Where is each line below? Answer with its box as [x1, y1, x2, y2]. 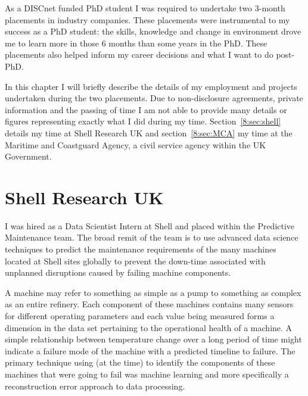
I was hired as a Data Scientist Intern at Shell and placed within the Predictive [5, 219, 295, 232]
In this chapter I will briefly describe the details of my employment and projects [5, 80, 297, 92]
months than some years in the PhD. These [108, 36, 267, 49]
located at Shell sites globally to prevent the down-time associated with [5, 254, 266, 267]
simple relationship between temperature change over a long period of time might [5, 333, 302, 345]
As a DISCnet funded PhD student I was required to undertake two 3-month [5, 2, 285, 14]
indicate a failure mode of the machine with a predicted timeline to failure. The [5, 344, 295, 357]
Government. [5, 150, 52, 163]
